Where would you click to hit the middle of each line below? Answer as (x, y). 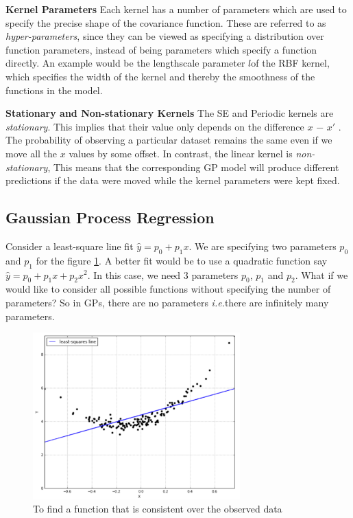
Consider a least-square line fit (70, 246)
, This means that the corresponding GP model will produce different (193, 167)
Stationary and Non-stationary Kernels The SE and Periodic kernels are (170, 113)
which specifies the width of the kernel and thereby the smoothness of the (160, 76)
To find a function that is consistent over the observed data (158, 509)
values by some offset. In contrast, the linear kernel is (181, 153)
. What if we (321, 274)
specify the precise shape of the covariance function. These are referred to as (166, 22)
